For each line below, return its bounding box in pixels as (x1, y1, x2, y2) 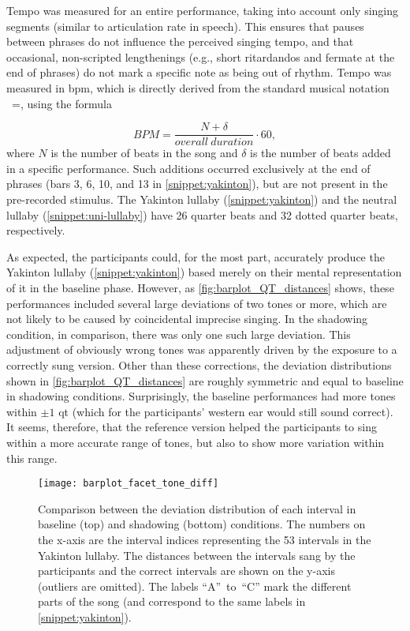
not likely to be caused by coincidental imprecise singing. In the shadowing (6, 310, 368, 327)
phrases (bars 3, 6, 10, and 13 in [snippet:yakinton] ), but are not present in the (6, 175, 388, 192)
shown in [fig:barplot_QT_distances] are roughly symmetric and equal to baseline (6, 372, 404, 389)
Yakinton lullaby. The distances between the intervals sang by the (38, 546, 356, 563)
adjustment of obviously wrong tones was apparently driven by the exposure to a (6, 341, 397, 358)
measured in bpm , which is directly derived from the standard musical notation (6, 79, 389, 96)
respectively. (6, 222, 65, 239)
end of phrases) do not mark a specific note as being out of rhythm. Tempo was (6, 64, 392, 81)
